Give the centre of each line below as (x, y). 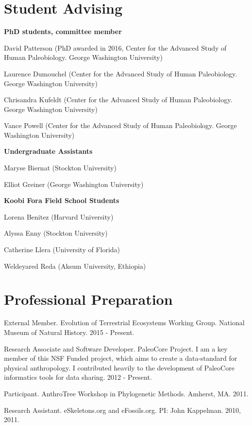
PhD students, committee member (63, 31)
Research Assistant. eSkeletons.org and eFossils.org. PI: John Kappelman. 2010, (123, 410)
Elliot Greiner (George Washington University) (74, 184)
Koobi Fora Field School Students (62, 200)
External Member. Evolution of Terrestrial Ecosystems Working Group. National (124, 323)
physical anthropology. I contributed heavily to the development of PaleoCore (119, 367)
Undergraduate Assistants (48, 151)
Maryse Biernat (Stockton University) (60, 168)
